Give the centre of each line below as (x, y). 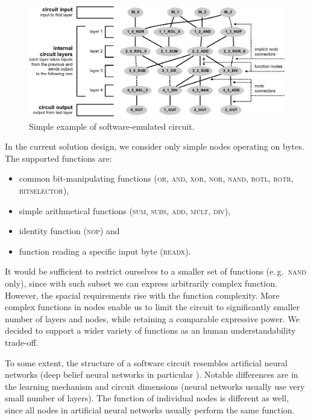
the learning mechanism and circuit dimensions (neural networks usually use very (155, 386)
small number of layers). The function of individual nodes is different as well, (147, 398)
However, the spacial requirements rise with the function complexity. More (142, 295)
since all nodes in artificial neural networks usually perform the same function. (150, 409)
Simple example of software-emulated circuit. (112, 126)
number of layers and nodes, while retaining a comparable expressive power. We (152, 318)
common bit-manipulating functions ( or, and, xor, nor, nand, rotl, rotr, (156, 178)
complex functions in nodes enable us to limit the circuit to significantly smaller (152, 307)
